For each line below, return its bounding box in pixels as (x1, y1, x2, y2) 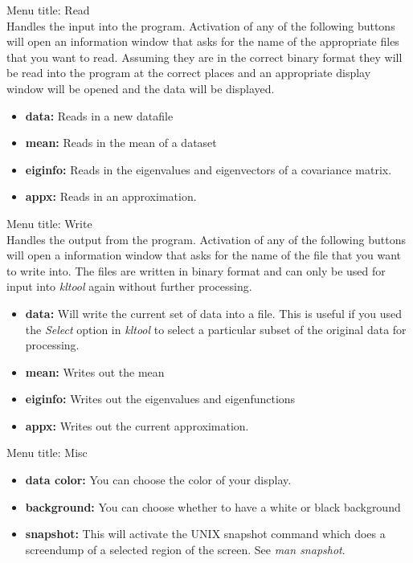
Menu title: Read (6, 2, 90, 18)
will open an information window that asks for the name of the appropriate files (6, 33, 399, 50)
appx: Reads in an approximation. (25, 188, 197, 205)
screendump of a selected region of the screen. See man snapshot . (25, 541, 346, 557)
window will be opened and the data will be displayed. (6, 80, 275, 96)
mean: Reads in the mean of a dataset (25, 134, 217, 151)
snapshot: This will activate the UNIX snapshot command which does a (25, 525, 386, 542)
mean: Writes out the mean (25, 363, 165, 380)
